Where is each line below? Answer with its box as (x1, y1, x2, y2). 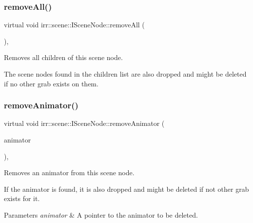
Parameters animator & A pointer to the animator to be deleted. (4, 209, 198, 220)
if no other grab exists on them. (4, 78, 98, 88)
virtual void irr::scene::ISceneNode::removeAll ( (4, 20, 145, 30)
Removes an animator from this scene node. (4, 167, 135, 178)
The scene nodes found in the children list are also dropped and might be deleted (4, 69, 247, 79)
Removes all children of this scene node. (4, 52, 123, 62)
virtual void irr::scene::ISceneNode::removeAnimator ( (4, 118, 165, 128)
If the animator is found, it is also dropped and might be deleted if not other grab (4, 183, 249, 194)
